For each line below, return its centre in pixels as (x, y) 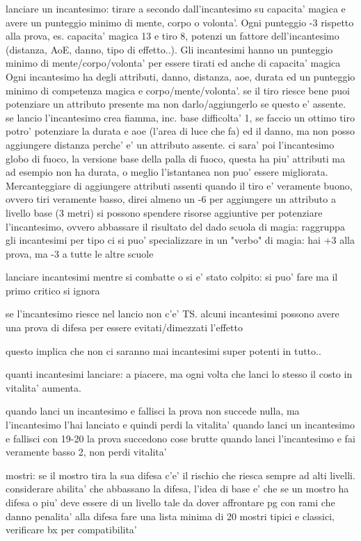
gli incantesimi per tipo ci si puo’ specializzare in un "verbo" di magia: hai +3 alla (180, 240)
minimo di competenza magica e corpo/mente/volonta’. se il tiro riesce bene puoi (178, 90)
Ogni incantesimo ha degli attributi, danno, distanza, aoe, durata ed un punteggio (180, 76)
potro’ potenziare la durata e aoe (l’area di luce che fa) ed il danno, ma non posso (180, 131)
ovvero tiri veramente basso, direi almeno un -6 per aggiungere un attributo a (171, 199)
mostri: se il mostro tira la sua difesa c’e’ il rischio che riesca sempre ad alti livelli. (180, 475)
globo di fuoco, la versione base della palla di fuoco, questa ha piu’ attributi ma (176, 158)
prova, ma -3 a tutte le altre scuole (80, 253)
